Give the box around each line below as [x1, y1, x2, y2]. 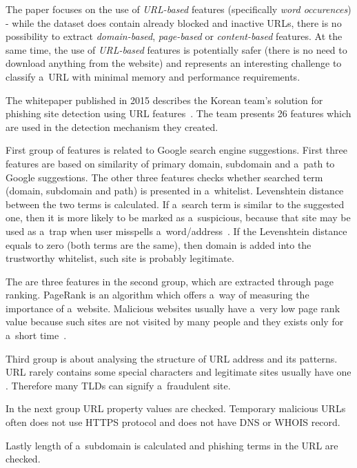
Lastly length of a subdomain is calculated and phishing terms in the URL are [6, 438, 338, 452]
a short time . [6, 328, 67, 343]
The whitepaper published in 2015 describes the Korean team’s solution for [6, 92, 323, 107]
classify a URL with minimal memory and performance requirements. [6, 69, 300, 83]
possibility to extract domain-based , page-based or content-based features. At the [6, 29, 343, 43]
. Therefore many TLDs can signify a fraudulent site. [6, 378, 231, 392]
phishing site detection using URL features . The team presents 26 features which [6, 106, 351, 121]
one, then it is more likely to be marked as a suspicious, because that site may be [6, 210, 351, 225]
